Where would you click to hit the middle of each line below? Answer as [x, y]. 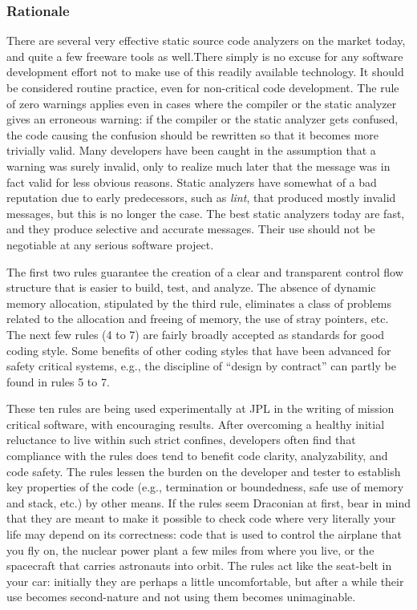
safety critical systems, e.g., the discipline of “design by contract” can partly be [201, 366]
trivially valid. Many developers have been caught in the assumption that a [191, 150]
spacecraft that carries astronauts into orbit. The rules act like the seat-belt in [199, 566]
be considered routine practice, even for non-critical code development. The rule [203, 87]
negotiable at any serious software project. [110, 244]
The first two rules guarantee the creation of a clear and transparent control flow [205, 271]
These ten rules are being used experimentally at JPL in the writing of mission [200, 408]
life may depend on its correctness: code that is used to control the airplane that [204, 534]
